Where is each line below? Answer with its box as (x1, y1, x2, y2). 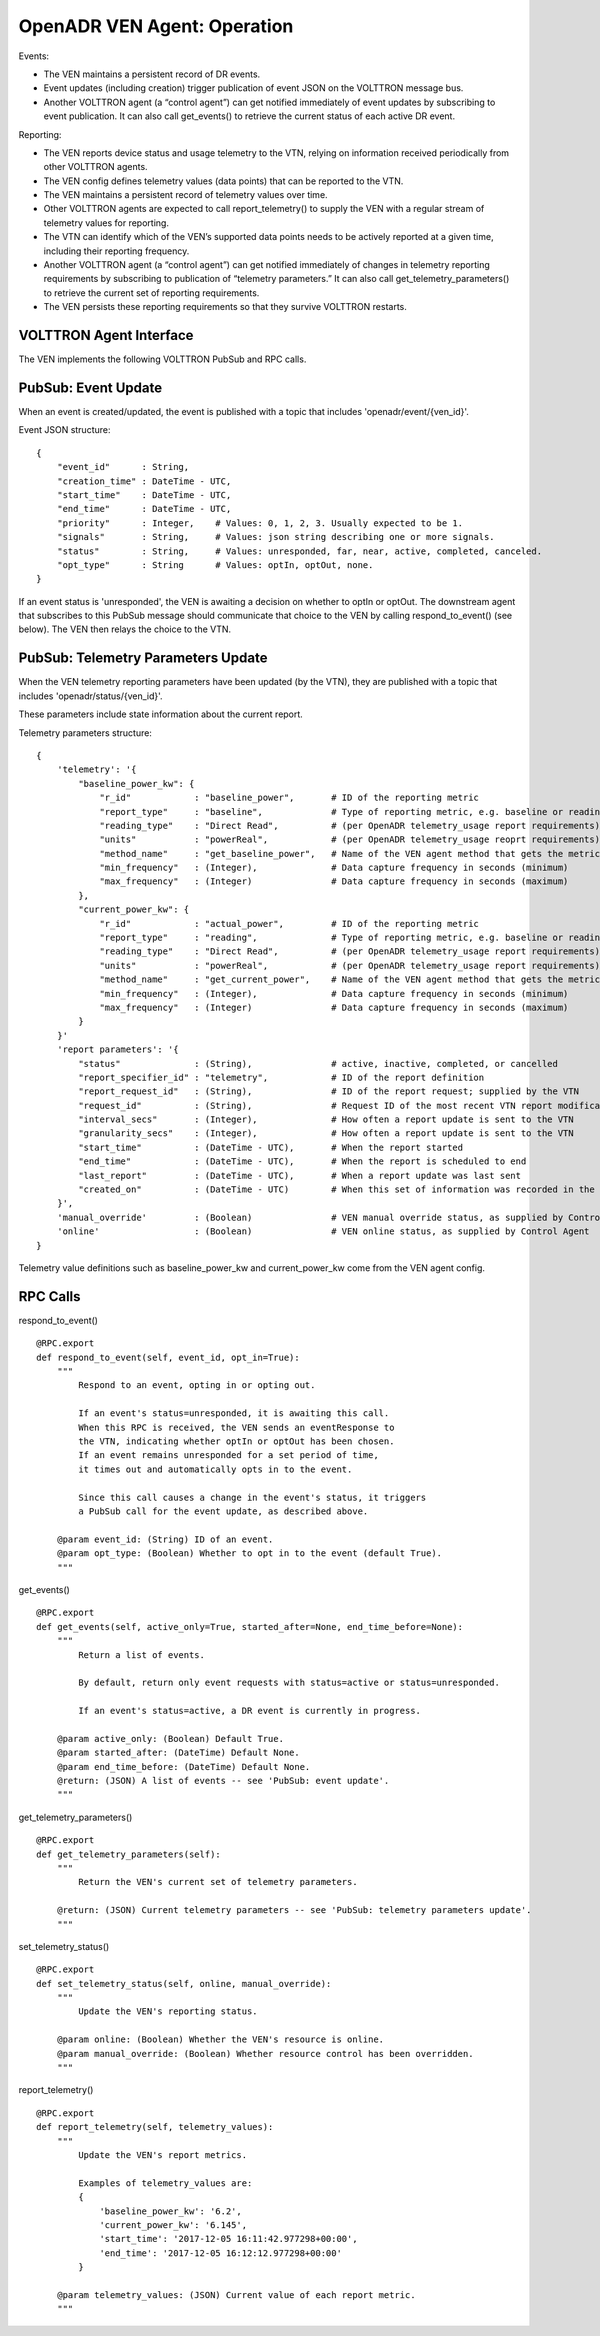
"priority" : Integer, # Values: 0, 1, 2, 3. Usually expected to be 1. (56, 517, 464, 529)
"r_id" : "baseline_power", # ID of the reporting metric (99, 792, 480, 804)
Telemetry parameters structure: (18, 726, 152, 739)
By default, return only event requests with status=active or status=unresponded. (78, 1677, 500, 1689)
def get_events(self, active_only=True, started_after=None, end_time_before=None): (36, 1621, 464, 1632)
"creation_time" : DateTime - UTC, (56, 475, 232, 487)
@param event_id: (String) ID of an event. (56, 1533, 274, 1545)
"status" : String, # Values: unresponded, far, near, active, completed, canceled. (56, 545, 543, 557)
